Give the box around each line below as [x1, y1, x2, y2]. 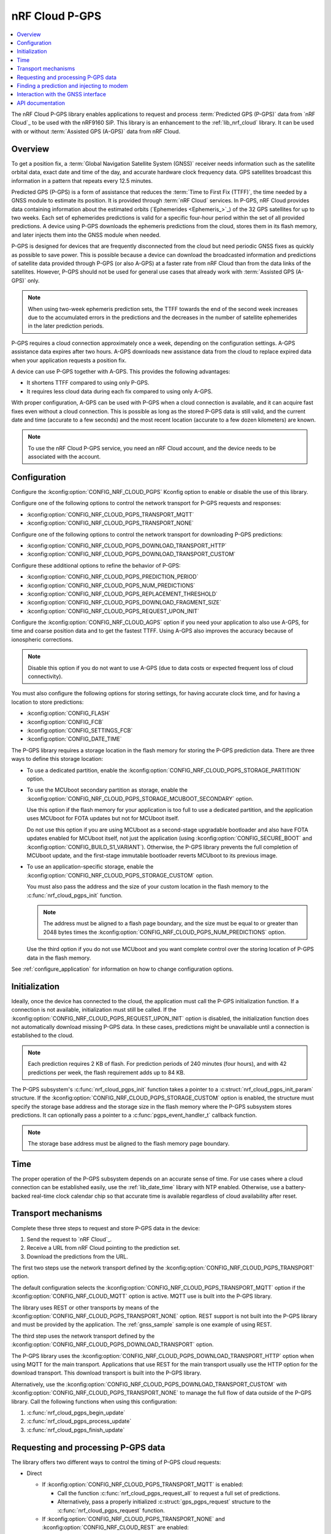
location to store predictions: [11, 698, 84, 706]
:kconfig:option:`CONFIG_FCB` [26, 718, 104, 725]
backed [11, 1192, 31, 1200]
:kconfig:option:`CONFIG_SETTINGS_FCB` [26, 727, 133, 734]
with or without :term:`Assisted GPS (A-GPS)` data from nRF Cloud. [11, 128, 181, 135]
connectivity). [28, 673, 63, 680]
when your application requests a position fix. [11, 357, 127, 364]
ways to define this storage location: [11, 755, 104, 763]
